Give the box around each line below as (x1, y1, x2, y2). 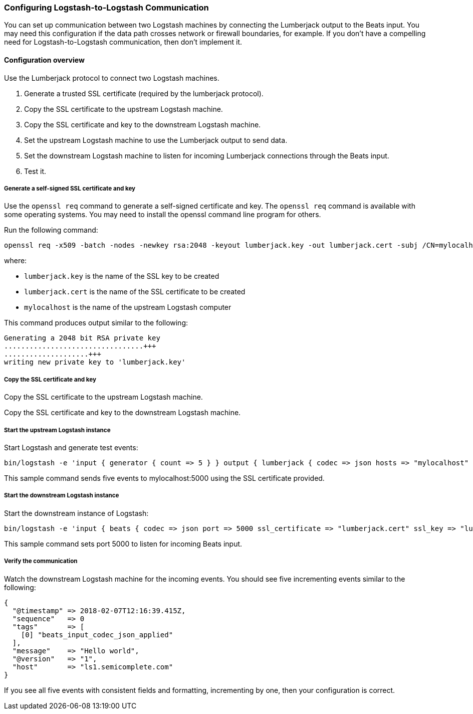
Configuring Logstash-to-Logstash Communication (4, 3, 209, 13)
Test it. (24, 166, 47, 175)
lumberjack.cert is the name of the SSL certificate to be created (24, 287, 246, 296)
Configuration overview (4, 55, 85, 64)
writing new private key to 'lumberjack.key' (4, 358, 186, 367)
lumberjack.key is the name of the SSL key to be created (24, 272, 219, 281)
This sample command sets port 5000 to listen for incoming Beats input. (4, 539, 243, 548)
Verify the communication (4, 558, 78, 565)
